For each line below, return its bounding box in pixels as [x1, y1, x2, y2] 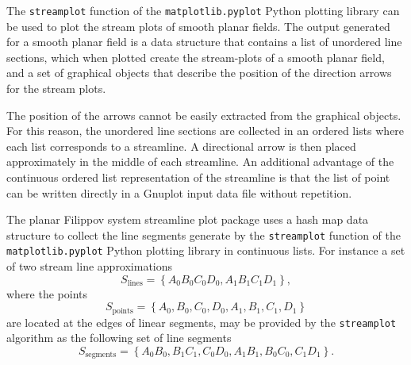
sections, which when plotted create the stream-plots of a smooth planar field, [6, 48, 385, 65]
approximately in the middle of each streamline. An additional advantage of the [6, 153, 394, 170]
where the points [6, 285, 88, 302]
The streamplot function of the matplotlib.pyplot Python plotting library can [6, 2, 400, 18]
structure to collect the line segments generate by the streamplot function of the [6, 226, 401, 243]
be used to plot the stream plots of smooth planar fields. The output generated [6, 17, 390, 34]
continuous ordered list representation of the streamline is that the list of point [6, 169, 390, 185]
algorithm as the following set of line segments [6, 329, 232, 346]
